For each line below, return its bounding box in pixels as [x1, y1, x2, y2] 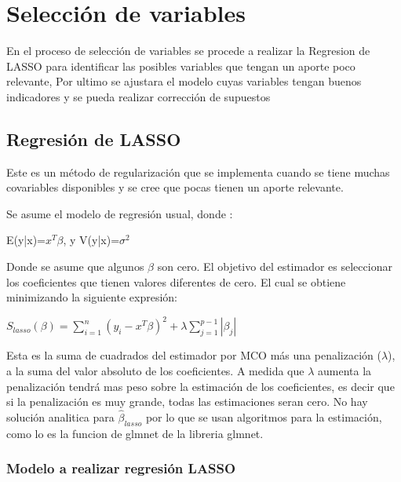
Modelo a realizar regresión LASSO [6, 458, 236, 478]
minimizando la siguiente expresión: [6, 289, 177, 305]
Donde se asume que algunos [6, 258, 144, 275]
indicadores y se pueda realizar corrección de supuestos [6, 88, 271, 104]
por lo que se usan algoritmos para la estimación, [145, 408, 382, 425]
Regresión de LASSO [6, 126, 181, 151]
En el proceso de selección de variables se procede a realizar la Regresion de [6, 42, 370, 59]
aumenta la [317, 362, 372, 378]
